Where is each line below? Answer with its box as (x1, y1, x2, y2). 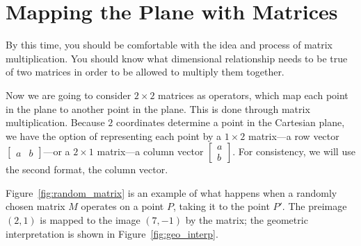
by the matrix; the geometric (185, 213, 308, 227)
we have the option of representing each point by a (6, 128, 222, 143)
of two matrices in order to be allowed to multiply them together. (6, 64, 284, 79)
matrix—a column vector (97, 144, 204, 159)
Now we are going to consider (6, 87, 131, 102)
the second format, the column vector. (6, 162, 168, 177)
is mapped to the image (40, 213, 141, 227)
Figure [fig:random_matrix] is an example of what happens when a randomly (6, 185, 337, 200)
